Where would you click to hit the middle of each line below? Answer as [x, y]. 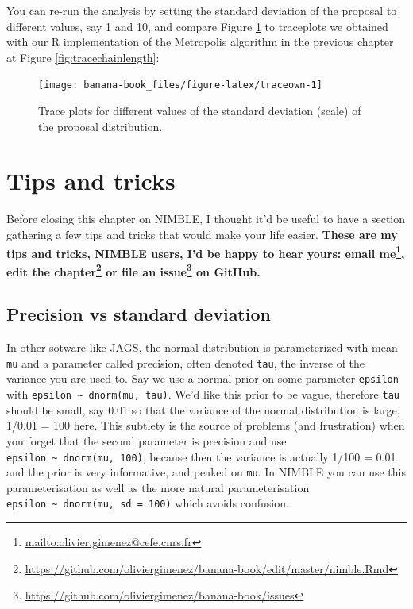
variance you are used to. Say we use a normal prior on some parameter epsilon [203, 378]
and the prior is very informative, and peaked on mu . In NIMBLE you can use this [206, 472]
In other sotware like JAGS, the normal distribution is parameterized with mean [202, 347]
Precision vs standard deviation [139, 314]
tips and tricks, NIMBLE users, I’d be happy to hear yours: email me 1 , [206, 252]
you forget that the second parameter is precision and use [147, 440]
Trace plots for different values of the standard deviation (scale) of [200, 111]
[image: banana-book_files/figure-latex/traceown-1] [180, 85]
